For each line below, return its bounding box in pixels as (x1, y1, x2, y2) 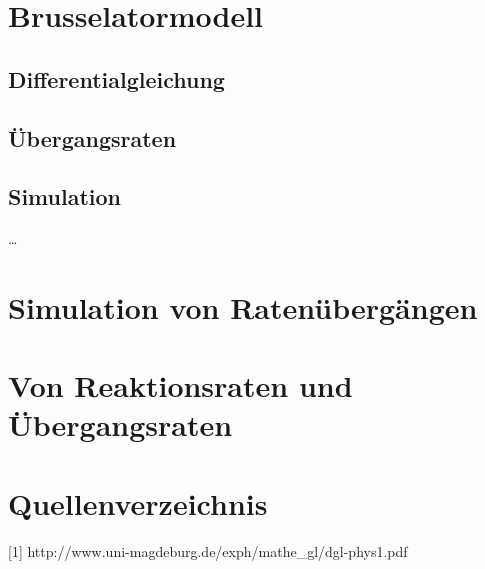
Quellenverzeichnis (8, 482, 268, 523)
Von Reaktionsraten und (8, 365, 353, 406)
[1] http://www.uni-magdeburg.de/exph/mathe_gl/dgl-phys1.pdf (8, 540, 408, 561)
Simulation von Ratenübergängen (8, 286, 478, 327)
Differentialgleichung (8, 63, 225, 94)
